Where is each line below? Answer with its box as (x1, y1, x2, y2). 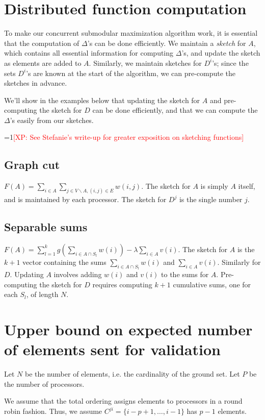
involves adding (54, 269, 102, 280)
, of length (26, 289, 59, 300)
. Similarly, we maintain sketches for (89, 57, 202, 68)
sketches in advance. (4, 78, 67, 88)
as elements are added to (4, 57, 82, 68)
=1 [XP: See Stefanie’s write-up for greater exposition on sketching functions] (4, 132, 244, 142)
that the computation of (4, 37, 79, 48)
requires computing (92, 279, 152, 289)
